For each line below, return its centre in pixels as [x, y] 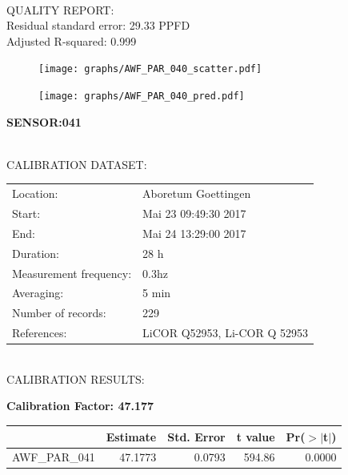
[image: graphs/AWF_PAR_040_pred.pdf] [142, 97]
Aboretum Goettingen [197, 193]
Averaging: [38, 293]
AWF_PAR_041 [54, 457]
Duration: [36, 253]
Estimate [131, 436]
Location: [35, 193]
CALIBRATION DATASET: [77, 164]
